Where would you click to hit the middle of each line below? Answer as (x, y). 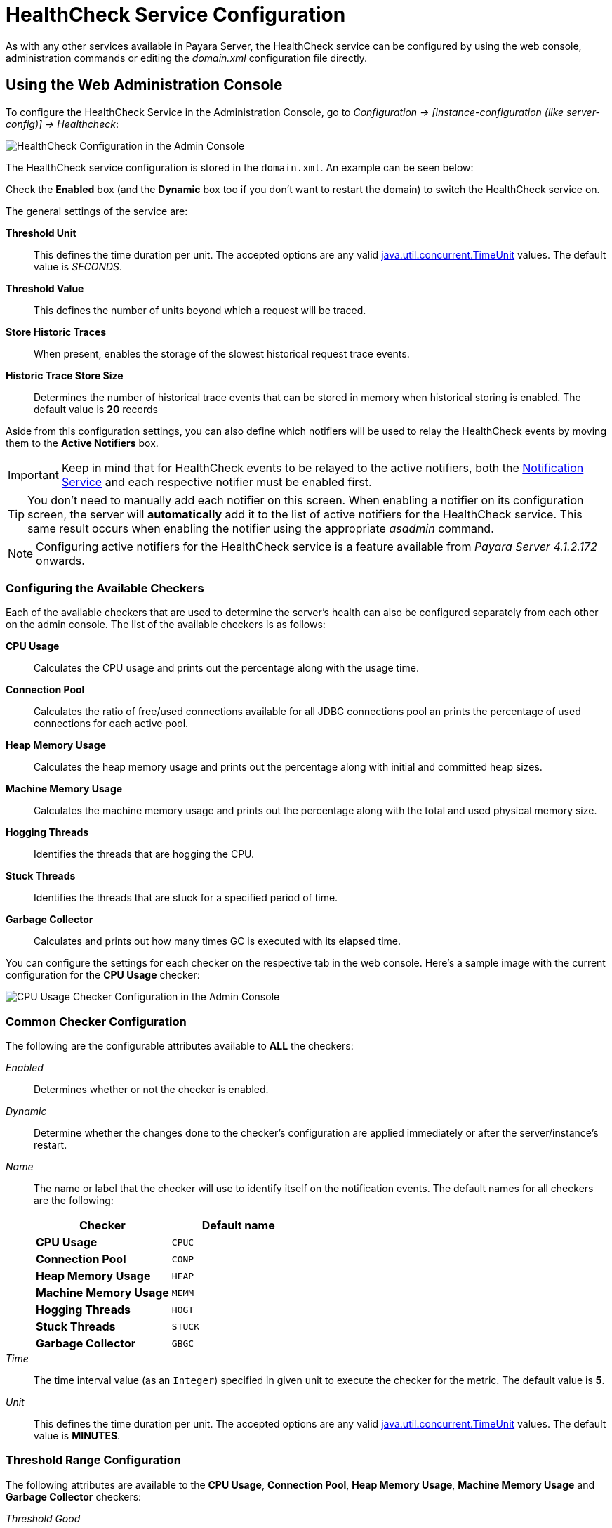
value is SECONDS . (78, 266)
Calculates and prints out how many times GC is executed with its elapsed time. (218, 941)
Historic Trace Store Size (65, 375)
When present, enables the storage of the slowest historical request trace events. (222, 353)
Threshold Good (43, 1518)
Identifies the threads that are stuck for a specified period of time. (186, 898)
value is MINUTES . (77, 1436)
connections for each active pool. (111, 724)
